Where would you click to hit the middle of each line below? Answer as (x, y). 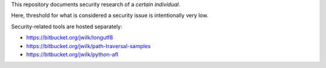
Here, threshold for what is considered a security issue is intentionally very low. (110, 16)
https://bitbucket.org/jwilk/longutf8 (70, 38)
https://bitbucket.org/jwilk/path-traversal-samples (88, 46)
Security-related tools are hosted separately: (67, 26)
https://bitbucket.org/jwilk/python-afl (72, 54)
